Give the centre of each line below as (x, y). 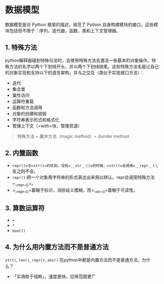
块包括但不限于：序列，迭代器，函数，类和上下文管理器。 (63, 30)
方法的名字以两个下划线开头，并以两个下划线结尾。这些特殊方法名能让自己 (84, 66)
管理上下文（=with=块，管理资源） (47, 126)
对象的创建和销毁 (29, 114)
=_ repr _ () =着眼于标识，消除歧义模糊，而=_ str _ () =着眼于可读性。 (75, 191)
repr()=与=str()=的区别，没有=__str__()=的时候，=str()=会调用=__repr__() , (85, 165)
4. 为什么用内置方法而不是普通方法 (57, 247)
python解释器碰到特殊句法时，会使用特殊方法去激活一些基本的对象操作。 (78, 60)
